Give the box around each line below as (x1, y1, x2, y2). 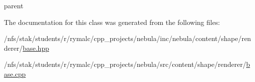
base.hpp (23, 42, 49, 53)
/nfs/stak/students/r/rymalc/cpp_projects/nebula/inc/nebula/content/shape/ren (4, 33, 251, 43)
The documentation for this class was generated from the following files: (4, 17, 220, 27)
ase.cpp (4, 68, 26, 79)
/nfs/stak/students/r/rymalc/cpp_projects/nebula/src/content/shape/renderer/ (4, 59, 246, 69)
